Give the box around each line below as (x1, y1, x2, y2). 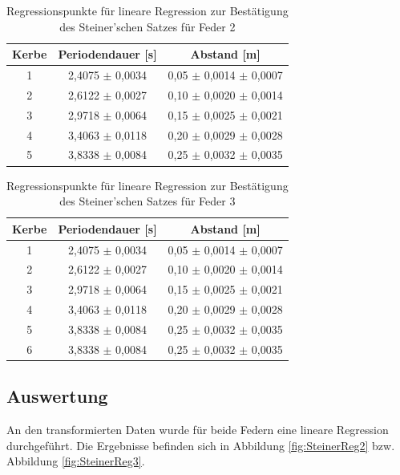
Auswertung (6, 384, 108, 408)
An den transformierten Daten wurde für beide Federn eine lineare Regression (6, 421, 389, 438)
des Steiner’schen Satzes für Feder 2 (59, 18, 236, 35)
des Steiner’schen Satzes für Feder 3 (59, 193, 236, 209)
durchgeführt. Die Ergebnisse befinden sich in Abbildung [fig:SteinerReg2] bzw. (6, 436, 395, 453)
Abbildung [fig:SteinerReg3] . (6, 453, 145, 469)
